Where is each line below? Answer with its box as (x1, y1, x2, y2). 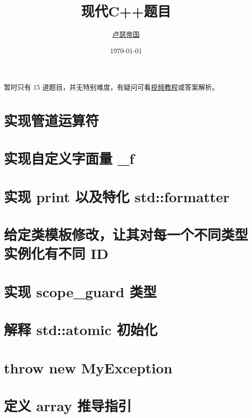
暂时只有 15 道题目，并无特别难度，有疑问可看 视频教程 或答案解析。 (4, 82, 219, 92)
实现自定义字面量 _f (4, 148, 134, 168)
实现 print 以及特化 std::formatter (4, 186, 230, 206)
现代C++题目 (81, 1, 171, 21)
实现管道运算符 (4, 111, 99, 130)
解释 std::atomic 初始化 (4, 320, 157, 339)
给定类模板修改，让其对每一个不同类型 (4, 225, 249, 244)
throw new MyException (4, 357, 173, 377)
